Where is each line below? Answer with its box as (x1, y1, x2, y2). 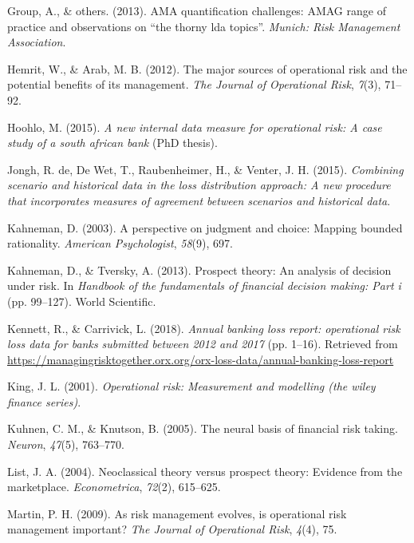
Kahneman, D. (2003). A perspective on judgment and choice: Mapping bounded (7, 219, 403, 236)
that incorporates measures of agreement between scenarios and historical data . (7, 192, 391, 208)
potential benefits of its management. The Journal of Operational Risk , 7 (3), (7, 76, 381, 93)
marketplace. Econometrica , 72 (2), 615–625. (7, 478, 221, 495)
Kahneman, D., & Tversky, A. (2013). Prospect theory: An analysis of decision (7, 261, 392, 278)
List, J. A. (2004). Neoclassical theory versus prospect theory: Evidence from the (7, 462, 403, 479)
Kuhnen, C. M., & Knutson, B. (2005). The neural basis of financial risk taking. (7, 420, 398, 437)
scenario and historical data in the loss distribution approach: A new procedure (7, 176, 391, 193)
